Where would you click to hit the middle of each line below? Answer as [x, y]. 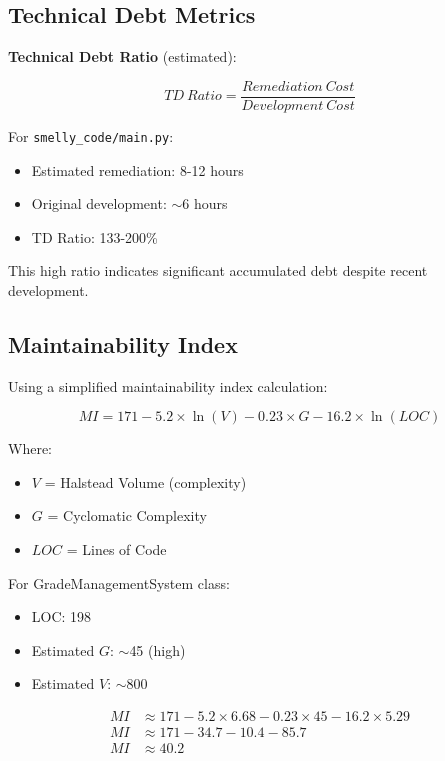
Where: [30, 448]
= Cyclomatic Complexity [127, 515]
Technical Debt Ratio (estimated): [122, 56]
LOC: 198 [61, 616]
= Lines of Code [116, 549]
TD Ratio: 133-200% [94, 236]
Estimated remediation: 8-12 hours [137, 169]
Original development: [99, 203]
